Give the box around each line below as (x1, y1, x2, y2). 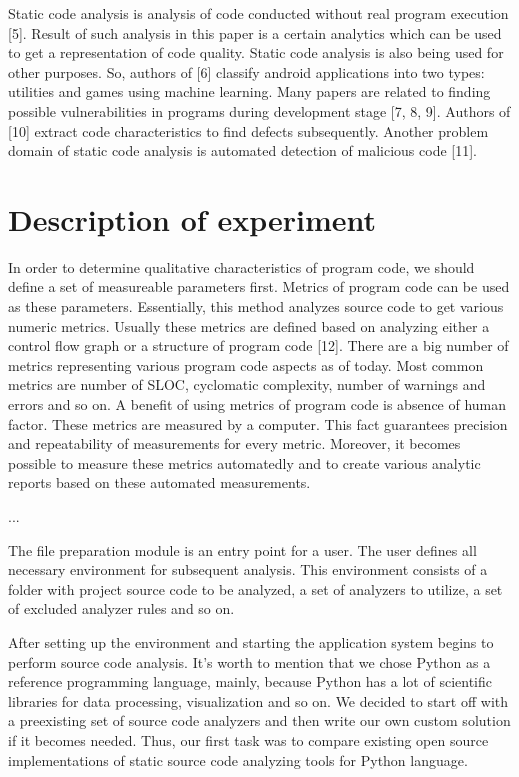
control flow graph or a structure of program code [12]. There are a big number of (8, 335, 509, 356)
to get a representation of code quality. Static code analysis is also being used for (8, 42, 504, 63)
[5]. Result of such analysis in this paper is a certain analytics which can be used (8, 22, 502, 43)
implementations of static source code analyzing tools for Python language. (8, 749, 468, 770)
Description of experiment (8, 198, 376, 239)
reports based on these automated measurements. (8, 472, 311, 493)
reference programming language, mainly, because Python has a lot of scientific (8, 671, 492, 692)
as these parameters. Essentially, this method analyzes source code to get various (8, 296, 504, 317)
